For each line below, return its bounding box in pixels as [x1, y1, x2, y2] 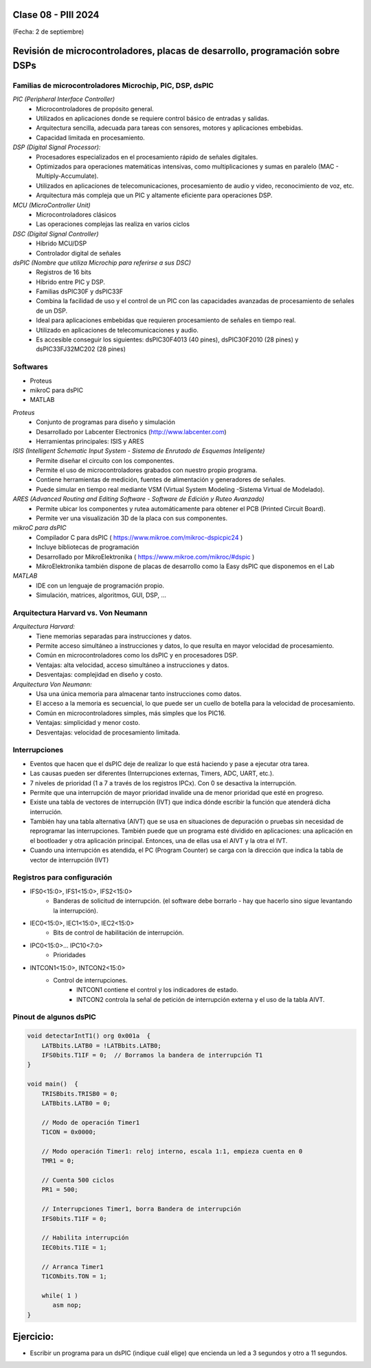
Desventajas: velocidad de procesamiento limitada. [36, 728, 181, 737]
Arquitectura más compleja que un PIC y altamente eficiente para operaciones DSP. [36, 191, 273, 199]
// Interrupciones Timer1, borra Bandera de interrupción [41, 1205, 241, 1213]
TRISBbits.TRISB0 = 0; [41, 1090, 118, 1097]
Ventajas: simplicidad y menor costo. [36, 719, 140, 727]
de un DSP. [36, 306, 68, 315]
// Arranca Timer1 [41, 1263, 104, 1270]
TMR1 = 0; [41, 1157, 75, 1165]
